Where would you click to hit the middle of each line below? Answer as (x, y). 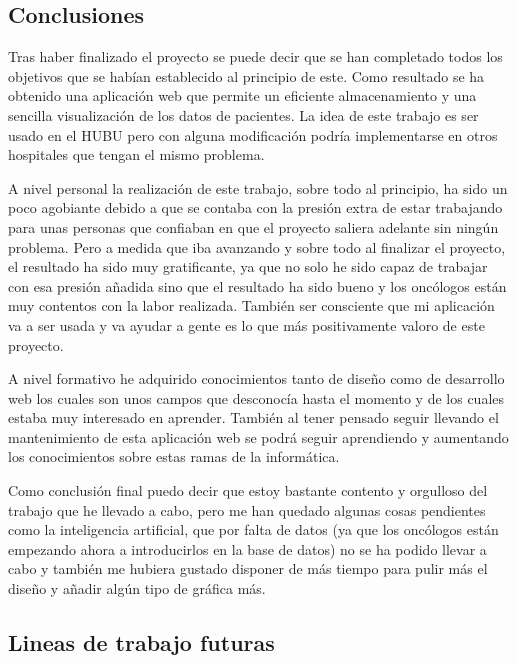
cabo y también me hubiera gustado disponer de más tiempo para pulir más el (248, 568)
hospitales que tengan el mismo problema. (136, 154)
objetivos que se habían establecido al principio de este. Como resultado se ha (246, 75)
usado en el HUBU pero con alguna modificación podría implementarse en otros (253, 134)
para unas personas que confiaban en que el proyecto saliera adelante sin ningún (253, 226)
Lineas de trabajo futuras (141, 642)
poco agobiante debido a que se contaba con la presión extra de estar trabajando (255, 207)
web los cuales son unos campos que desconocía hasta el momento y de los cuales (256, 397)
